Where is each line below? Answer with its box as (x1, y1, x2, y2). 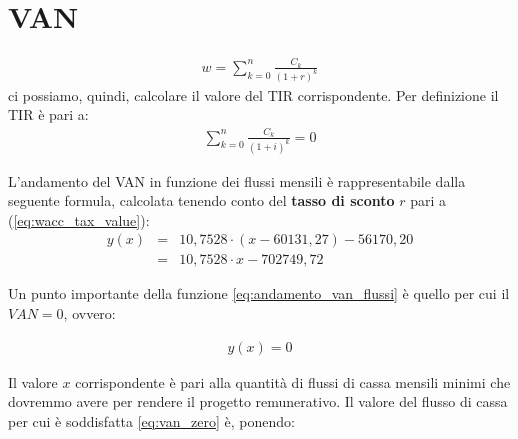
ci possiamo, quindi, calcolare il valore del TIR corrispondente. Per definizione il (8, 84, 499, 105)
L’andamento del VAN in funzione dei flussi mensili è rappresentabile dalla (8, 170, 466, 191)
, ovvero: (63, 303, 116, 323)
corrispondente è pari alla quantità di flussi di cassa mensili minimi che (75, 371, 511, 392)
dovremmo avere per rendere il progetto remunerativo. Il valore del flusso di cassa (8, 391, 508, 412)
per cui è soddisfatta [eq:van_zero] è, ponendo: (8, 410, 295, 431)
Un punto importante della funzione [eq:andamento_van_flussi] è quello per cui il (8, 283, 510, 304)
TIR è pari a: (8, 104, 89, 125)
